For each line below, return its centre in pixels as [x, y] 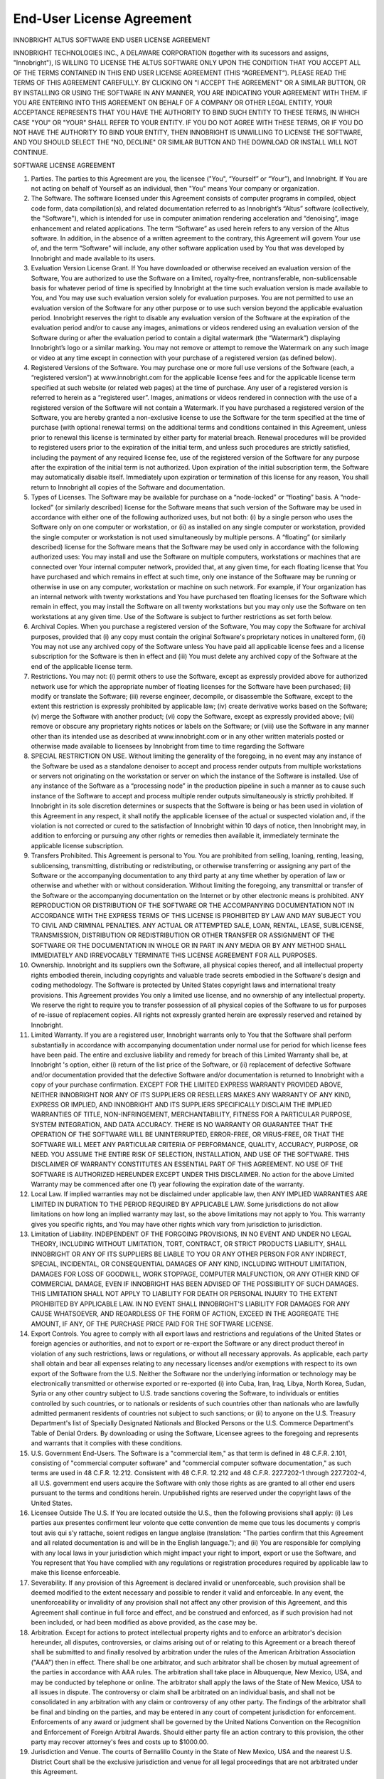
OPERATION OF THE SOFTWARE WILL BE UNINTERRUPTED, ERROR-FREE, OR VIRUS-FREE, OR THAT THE [188, 1134]
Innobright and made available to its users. [93, 258]
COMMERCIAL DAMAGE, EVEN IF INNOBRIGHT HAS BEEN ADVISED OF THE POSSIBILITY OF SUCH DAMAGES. [195, 1284]
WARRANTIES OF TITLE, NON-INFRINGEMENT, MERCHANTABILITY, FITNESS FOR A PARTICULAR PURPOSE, [191, 1114]
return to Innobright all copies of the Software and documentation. [128, 487]
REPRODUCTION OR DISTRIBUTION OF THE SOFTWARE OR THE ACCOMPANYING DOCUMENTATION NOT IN [193, 906]
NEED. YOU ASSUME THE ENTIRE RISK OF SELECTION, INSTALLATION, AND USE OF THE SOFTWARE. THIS [190, 1154]
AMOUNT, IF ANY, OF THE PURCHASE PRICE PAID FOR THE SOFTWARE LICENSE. [152, 1324]
